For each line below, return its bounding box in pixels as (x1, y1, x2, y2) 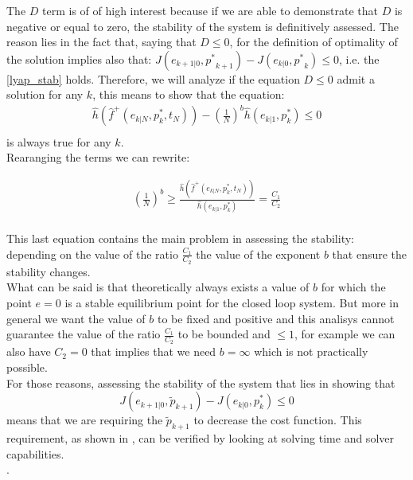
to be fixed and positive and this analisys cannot (157, 310, 395, 326)
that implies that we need (91, 343, 216, 360)
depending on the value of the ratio (6, 245, 178, 262)
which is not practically (254, 343, 368, 360)
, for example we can (294, 326, 395, 342)
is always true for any (6, 133, 111, 150)
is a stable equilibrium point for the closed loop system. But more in (64, 295, 399, 311)
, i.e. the (338, 50, 380, 67)
